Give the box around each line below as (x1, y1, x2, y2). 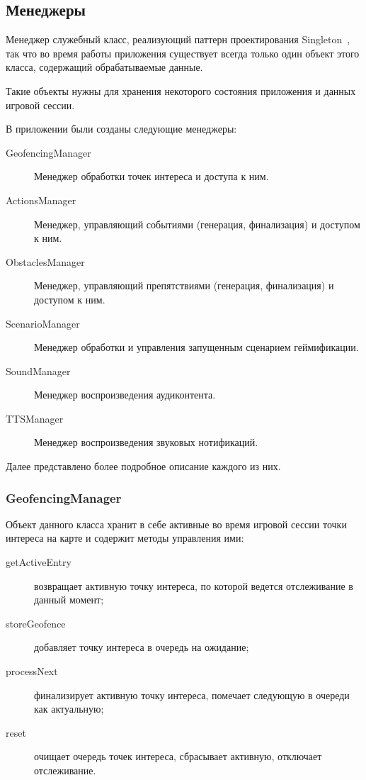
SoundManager (6, 363, 71, 378)
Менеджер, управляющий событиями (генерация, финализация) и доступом (34, 216, 360, 231)
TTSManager (6, 411, 64, 425)
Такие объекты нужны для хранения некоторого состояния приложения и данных (6, 83, 356, 98)
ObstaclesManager (6, 254, 85, 269)
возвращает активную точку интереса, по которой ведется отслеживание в (34, 578, 353, 593)
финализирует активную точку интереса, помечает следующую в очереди (34, 687, 350, 702)
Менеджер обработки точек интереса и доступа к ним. (34, 169, 269, 184)
